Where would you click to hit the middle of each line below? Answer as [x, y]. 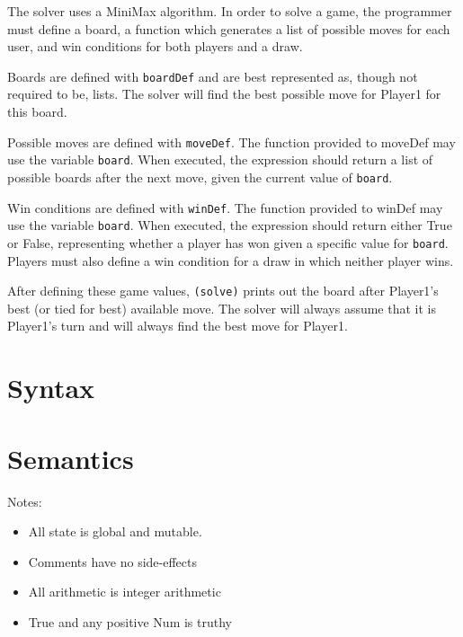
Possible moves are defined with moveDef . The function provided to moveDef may [231, 142]
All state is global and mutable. [115, 531]
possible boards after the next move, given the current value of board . [200, 177]
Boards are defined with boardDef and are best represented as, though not [213, 76]
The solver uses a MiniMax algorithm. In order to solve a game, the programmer [230, 11]
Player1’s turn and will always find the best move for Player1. [178, 326]
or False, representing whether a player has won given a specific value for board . [228, 242]
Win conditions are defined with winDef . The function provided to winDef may [225, 207]
